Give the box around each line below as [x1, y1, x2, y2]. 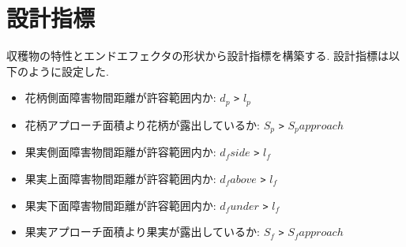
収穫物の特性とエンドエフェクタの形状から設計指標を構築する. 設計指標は [6, 47, 389, 64]
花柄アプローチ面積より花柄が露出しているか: [24, 116, 260, 133]
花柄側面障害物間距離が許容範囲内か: [24, 89, 216, 106]
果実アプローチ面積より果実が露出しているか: [24, 223, 260, 240]
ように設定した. [28, 62, 109, 79]
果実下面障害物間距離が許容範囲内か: [24, 196, 216, 213]
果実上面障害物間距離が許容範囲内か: [24, 170, 216, 186]
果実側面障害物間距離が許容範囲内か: [24, 144, 216, 160]
